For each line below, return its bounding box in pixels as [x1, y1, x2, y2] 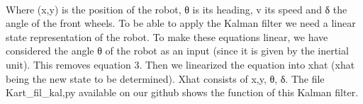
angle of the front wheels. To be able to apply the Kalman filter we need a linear [6, 16, 356, 30]
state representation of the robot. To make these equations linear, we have [6, 29, 328, 44]
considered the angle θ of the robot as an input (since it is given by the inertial [6, 43, 349, 58]
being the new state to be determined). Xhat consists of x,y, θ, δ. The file [6, 71, 325, 86]
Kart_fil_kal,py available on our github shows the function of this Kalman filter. [6, 85, 359, 100]
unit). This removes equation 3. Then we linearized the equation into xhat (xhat [6, 57, 355, 71]
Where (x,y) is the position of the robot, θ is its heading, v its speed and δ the [6, 1, 347, 16]
